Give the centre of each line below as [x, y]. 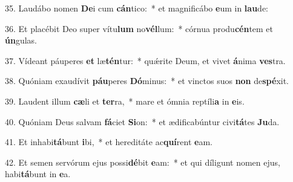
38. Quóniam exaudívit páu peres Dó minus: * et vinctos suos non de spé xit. [147, 81]
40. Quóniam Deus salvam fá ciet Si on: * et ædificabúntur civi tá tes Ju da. [142, 121]
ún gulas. [21, 40]
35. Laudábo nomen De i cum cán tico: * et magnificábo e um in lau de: [137, 8]
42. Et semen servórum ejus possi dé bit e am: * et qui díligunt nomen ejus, [143, 162]
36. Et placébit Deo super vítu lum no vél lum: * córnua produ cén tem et [139, 28]
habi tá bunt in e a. [38, 174]
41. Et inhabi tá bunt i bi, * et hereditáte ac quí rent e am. [109, 142]
